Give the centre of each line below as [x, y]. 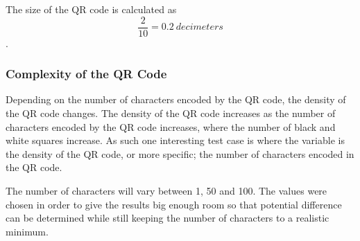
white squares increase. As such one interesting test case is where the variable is [175, 140]
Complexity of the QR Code [86, 74]
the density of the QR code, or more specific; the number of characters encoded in [180, 153]
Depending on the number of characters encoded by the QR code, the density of [176, 99]
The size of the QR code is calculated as [91, 9]
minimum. [27, 231]
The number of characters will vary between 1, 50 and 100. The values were [166, 191]
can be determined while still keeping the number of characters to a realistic [168, 218]
